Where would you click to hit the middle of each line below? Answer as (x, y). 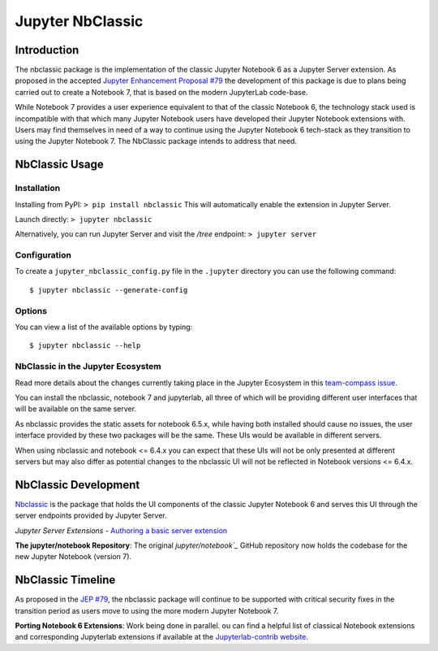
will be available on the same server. (76, 409)
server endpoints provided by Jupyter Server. (91, 515)
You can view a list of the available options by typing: (104, 327)
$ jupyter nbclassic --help (85, 346)
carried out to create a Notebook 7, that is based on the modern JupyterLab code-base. (161, 92)
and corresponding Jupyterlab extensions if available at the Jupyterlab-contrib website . (161, 637)
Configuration (43, 255)
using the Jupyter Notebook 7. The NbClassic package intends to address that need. (156, 141)
